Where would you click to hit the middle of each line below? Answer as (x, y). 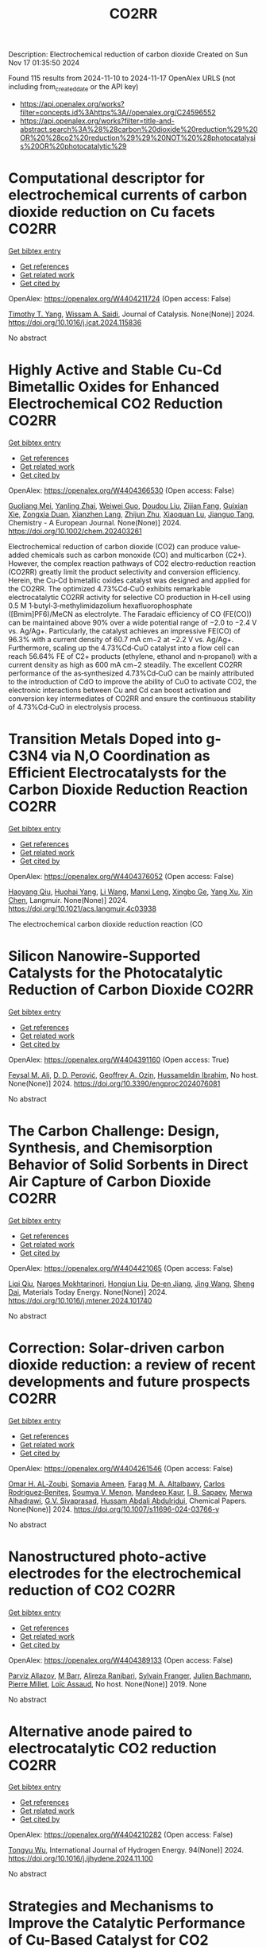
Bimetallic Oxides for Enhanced (114, 387)
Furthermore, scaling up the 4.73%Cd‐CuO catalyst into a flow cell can (124, 648)
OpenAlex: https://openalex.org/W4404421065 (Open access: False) (121, 1268)
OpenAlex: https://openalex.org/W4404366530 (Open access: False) (121, 490)
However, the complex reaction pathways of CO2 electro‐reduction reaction (132, 563)
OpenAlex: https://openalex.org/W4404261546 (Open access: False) (121, 1468)
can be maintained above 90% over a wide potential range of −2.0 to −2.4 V (133, 622)
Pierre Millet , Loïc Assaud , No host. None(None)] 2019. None (108, 1684)
